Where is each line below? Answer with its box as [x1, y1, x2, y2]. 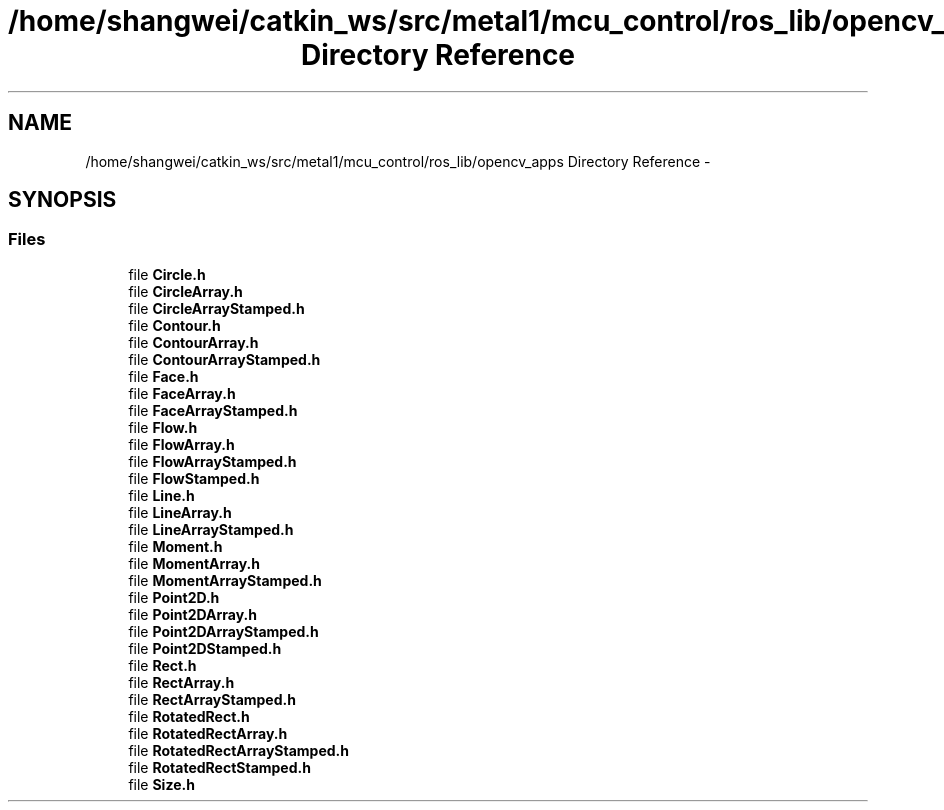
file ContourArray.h [128, 333, 259, 351]
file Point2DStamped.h [128, 639, 282, 657]
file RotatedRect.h [128, 707, 250, 725]
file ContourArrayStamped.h [128, 350, 321, 368]
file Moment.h [128, 537, 223, 555]
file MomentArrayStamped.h [128, 571, 322, 589]
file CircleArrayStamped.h [128, 299, 305, 317]
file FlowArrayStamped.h [128, 452, 297, 470]
